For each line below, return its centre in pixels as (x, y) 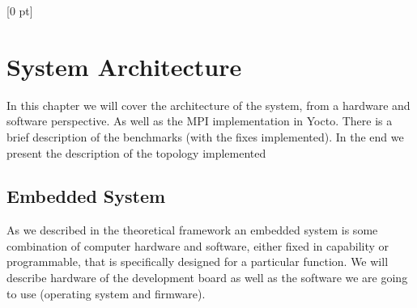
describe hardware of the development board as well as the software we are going (207, 278)
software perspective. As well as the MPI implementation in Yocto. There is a (200, 121)
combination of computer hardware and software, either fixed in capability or (198, 245)
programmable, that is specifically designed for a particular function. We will (198, 262)
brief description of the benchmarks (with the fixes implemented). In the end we (205, 136)
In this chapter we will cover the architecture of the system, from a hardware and (208, 105)
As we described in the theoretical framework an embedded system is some (192, 230)
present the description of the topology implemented (136, 152)
